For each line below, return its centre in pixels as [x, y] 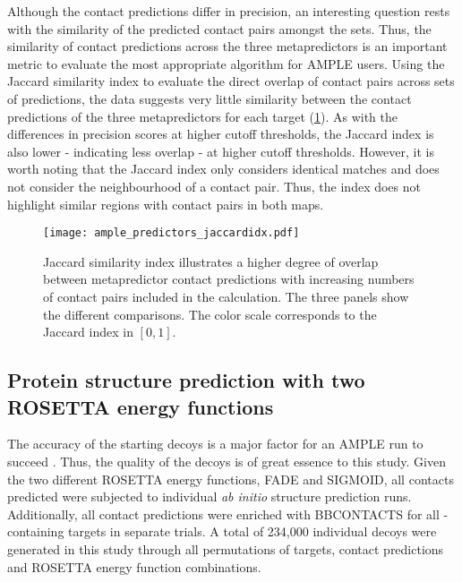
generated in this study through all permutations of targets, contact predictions [226, 548]
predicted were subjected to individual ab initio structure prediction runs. [210, 496]
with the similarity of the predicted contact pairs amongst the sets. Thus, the [219, 28]
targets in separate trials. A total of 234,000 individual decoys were [252, 531]
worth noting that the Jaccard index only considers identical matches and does [223, 169]
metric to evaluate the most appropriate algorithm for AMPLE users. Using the [226, 63]
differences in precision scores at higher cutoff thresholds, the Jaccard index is [221, 134]
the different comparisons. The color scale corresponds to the [210, 314]
